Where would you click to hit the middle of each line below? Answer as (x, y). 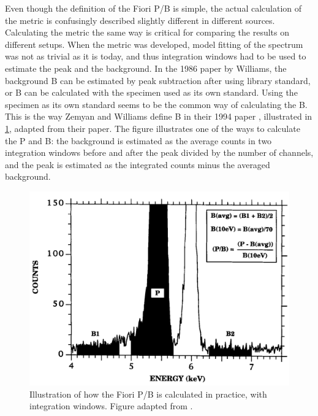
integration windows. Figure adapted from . (111, 406)
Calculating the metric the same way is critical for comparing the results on (147, 32)
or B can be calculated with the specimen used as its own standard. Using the (151, 92)
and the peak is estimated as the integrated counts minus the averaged (138, 164)
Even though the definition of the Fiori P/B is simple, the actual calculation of (153, 8)
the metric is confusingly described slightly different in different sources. (140, 20)
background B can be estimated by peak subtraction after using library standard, (158, 80)
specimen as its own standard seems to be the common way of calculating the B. (156, 104)
